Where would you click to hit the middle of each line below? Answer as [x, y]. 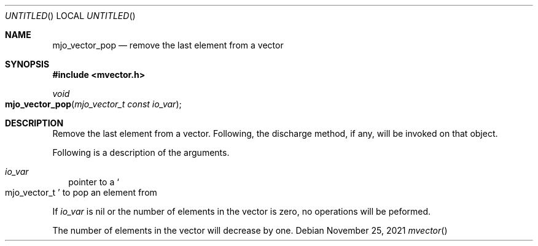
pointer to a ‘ [94, 182]
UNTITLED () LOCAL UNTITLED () [70, 16]
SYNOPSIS [27, 64]
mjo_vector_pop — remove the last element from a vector [168, 45]
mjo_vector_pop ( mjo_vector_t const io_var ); [93, 104]
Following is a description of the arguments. [141, 152]
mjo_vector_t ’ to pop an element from [81, 192]
